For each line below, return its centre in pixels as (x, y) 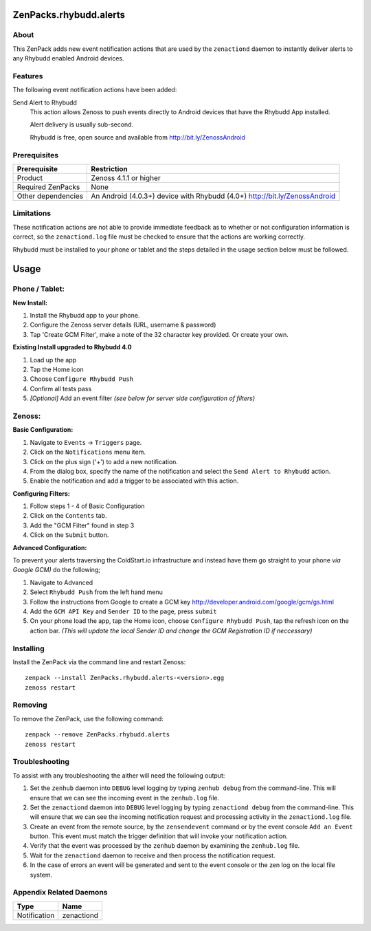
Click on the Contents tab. (68, 516)
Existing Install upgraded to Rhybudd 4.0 (72, 347)
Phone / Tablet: (39, 289)
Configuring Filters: (41, 493)
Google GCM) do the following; (57, 570)
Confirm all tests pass (61, 388)
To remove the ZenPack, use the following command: (88, 719)
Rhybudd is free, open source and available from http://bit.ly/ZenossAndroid (137, 137)
